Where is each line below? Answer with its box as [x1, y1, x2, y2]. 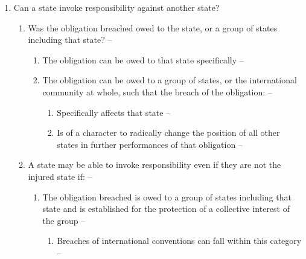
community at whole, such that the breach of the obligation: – [42, 85, 272, 98]
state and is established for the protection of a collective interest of [42, 202, 290, 215]
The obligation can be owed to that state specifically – [42, 53, 244, 66]
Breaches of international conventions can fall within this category [57, 234, 302, 247]
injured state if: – [28, 170, 92, 182]
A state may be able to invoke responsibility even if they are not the [28, 158, 281, 171]
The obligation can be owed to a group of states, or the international [42, 74, 297, 86]
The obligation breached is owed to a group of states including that [42, 190, 292, 203]
